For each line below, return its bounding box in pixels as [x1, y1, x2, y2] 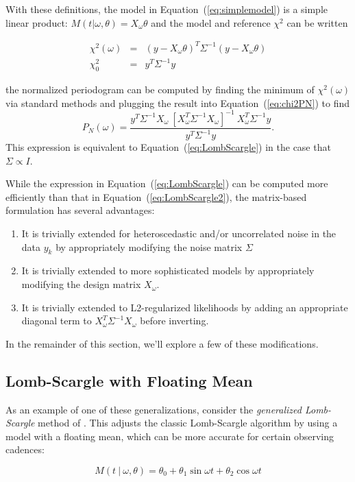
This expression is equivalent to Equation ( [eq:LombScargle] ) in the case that [5, 140, 331, 154]
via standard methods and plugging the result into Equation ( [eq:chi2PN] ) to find [5, 95, 350, 110]
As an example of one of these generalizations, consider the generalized [5, 402, 302, 416]
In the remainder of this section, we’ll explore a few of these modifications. [5, 336, 319, 350]
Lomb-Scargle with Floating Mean [5, 370, 253, 391]
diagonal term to [21, 313, 92, 328]
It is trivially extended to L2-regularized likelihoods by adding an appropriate [21, 300, 348, 314]
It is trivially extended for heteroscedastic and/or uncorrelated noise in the [21, 226, 336, 241]
